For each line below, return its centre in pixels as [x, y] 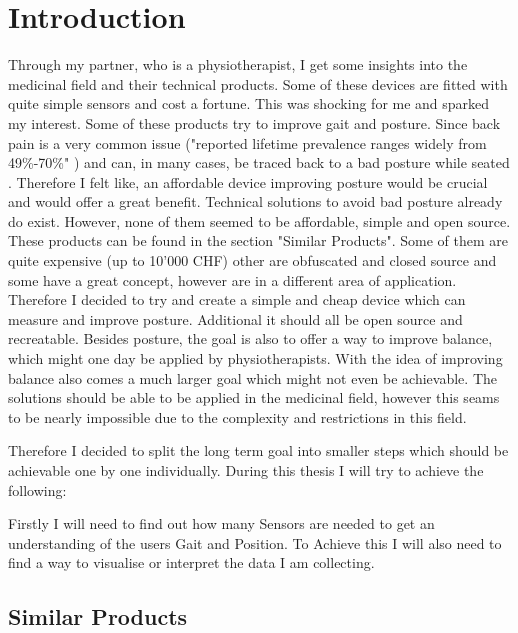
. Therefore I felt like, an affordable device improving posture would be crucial [248, 181]
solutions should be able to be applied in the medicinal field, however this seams [254, 397]
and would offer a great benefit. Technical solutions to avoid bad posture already [255, 201]
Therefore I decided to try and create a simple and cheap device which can [237, 299]
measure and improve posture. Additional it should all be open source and [235, 318]
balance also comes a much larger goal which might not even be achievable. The [252, 377]
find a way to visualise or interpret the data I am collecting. [191, 562]
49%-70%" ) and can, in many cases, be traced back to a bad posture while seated [259, 162]
